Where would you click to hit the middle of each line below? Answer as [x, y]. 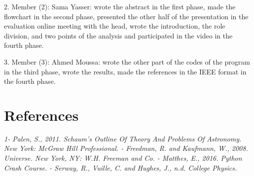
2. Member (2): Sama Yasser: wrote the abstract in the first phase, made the [120, 6]
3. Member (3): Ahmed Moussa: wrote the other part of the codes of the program [127, 61]
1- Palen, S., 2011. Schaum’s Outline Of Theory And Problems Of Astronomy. [123, 138]
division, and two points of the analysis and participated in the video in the [118, 35]
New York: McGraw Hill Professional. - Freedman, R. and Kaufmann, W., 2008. [126, 148]
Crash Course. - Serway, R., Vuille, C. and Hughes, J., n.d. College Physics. [121, 167]
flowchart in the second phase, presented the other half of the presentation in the [126, 16]
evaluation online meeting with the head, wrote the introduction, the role [115, 26]
